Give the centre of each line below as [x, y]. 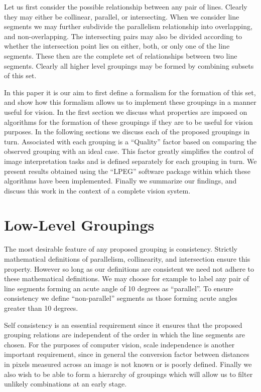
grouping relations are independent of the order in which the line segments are [124, 335]
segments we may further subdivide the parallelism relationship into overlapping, [128, 26]
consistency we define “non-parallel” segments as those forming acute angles [121, 298]
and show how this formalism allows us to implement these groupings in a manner [130, 102]
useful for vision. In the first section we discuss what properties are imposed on [126, 112]
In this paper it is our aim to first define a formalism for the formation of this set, [130, 92]
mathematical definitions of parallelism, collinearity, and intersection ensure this [127, 259]
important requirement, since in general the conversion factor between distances [127, 354]
